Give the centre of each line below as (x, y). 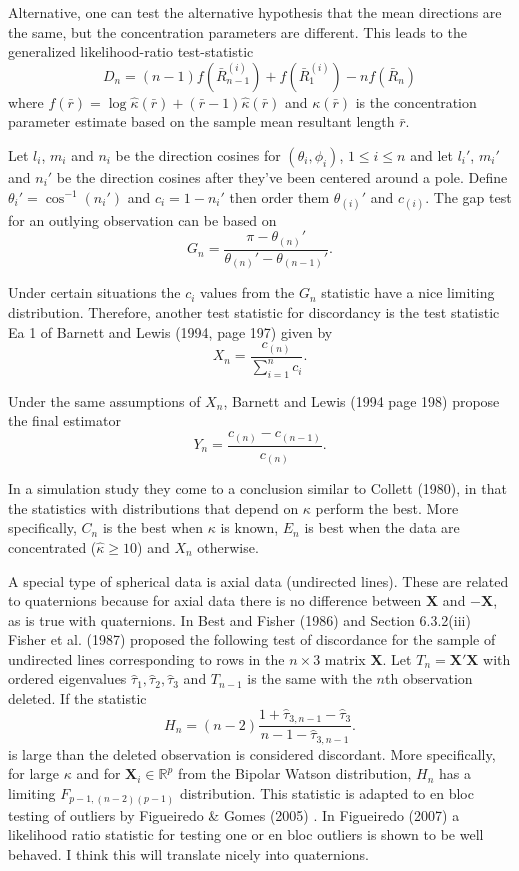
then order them (279, 196)
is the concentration (416, 101)
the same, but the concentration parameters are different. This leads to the (237, 31)
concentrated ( (52, 546)
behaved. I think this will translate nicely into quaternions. (188, 853)
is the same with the (309, 678)
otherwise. (228, 546)
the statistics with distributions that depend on (153, 507)
